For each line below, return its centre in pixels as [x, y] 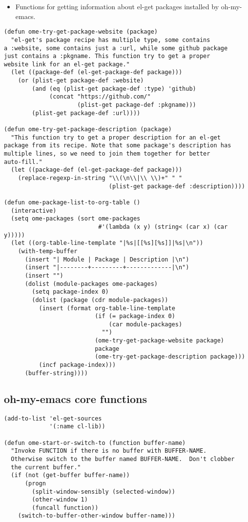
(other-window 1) [60, 500]
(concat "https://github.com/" [100, 97]
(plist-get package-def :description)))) [177, 186]
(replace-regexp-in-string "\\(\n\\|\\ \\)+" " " [100, 178]
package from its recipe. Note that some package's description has [118, 146]
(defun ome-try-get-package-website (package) [81, 32]
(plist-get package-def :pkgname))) [137, 105]
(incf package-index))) [77, 365]
